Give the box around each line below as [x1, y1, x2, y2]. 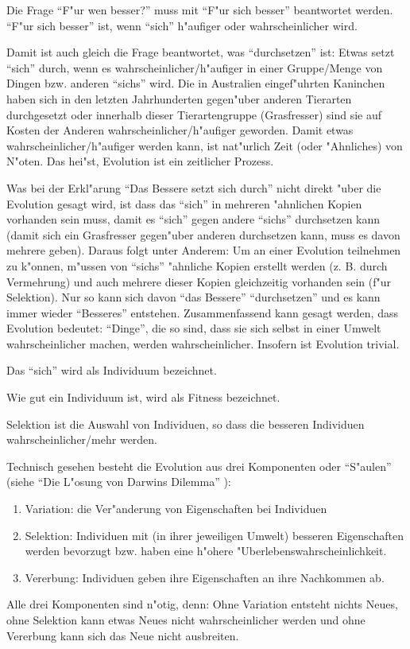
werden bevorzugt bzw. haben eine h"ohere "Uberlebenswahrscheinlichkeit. [25, 542, 387, 559]
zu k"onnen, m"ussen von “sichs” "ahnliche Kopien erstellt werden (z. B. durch [6, 257, 388, 274]
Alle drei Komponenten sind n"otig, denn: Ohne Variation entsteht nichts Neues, [6, 596, 398, 612]
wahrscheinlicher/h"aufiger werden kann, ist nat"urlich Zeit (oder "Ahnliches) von [6, 137, 403, 154]
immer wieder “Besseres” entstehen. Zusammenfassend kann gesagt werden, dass [6, 304, 398, 321]
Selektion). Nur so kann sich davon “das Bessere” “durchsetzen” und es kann [6, 289, 381, 305]
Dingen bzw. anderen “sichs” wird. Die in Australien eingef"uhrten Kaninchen [6, 75, 385, 91]
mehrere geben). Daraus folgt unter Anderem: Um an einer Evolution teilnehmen [6, 242, 401, 258]
